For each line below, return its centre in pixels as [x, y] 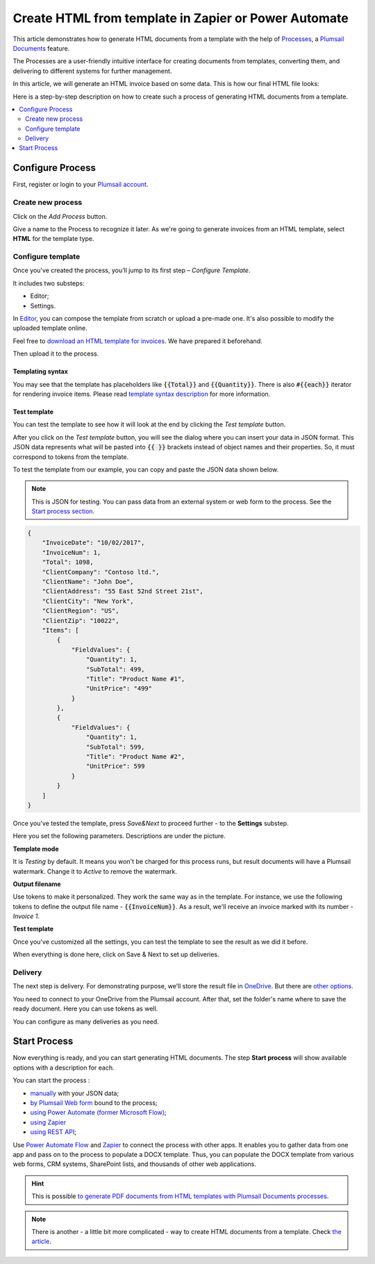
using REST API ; [53, 1132]
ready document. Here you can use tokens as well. [85, 1009]
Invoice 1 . [26, 916]
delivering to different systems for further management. [92, 71]
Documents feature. [41, 48]
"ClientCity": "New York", [88, 601]
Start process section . [63, 511]
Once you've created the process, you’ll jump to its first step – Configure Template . [132, 270]
